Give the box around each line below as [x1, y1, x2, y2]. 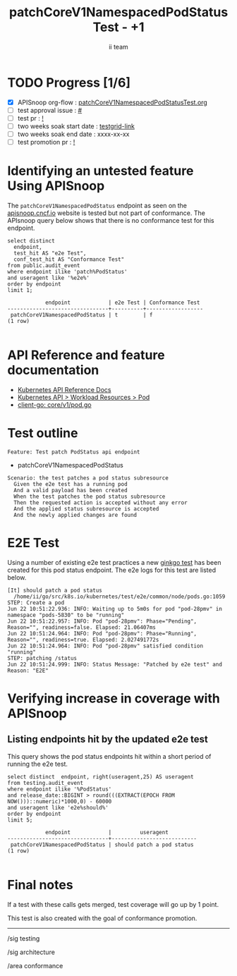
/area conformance [7, 961, 63, 970]
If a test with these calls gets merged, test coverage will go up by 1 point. [7, 900, 219, 908]
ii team [109, 42, 128, 51]
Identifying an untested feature [7, 163, 194, 179]
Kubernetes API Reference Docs [17, 385, 111, 394]
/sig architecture [7, 948, 55, 956]
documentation [7, 362, 99, 378]
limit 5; [7, 816, 33, 824]
